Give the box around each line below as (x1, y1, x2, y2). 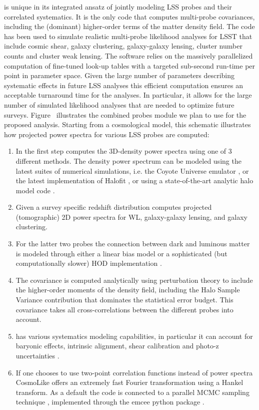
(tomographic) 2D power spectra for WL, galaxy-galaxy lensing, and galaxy (15, 211, 247, 222)
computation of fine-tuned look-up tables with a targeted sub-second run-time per (4, 60, 255, 71)
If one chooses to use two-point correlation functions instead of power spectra (15, 367, 253, 377)
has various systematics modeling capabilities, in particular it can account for (15, 330, 253, 341)
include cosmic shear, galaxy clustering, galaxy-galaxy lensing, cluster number (4, 41, 242, 51)
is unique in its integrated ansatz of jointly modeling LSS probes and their (4, 2, 232, 12)
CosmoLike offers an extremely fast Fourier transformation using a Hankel (15, 377, 243, 387)
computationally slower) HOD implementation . (15, 258, 162, 268)
